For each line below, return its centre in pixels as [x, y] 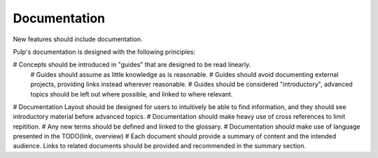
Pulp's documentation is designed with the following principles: [104, 52]
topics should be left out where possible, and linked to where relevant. [132, 94]
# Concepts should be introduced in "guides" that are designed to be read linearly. [132, 65]
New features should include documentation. [78, 39]
